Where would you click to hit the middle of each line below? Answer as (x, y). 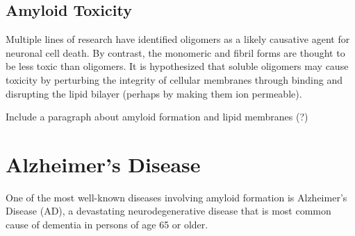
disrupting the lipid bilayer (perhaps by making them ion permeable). (154, 93)
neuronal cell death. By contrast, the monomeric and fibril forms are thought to (175, 52)
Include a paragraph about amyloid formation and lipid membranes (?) (157, 117)
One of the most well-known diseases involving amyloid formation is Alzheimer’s (176, 197)
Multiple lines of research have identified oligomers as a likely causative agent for (178, 39)
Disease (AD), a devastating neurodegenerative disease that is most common (168, 211)
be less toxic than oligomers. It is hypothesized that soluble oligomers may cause (177, 66)
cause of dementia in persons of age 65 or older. (107, 225)
